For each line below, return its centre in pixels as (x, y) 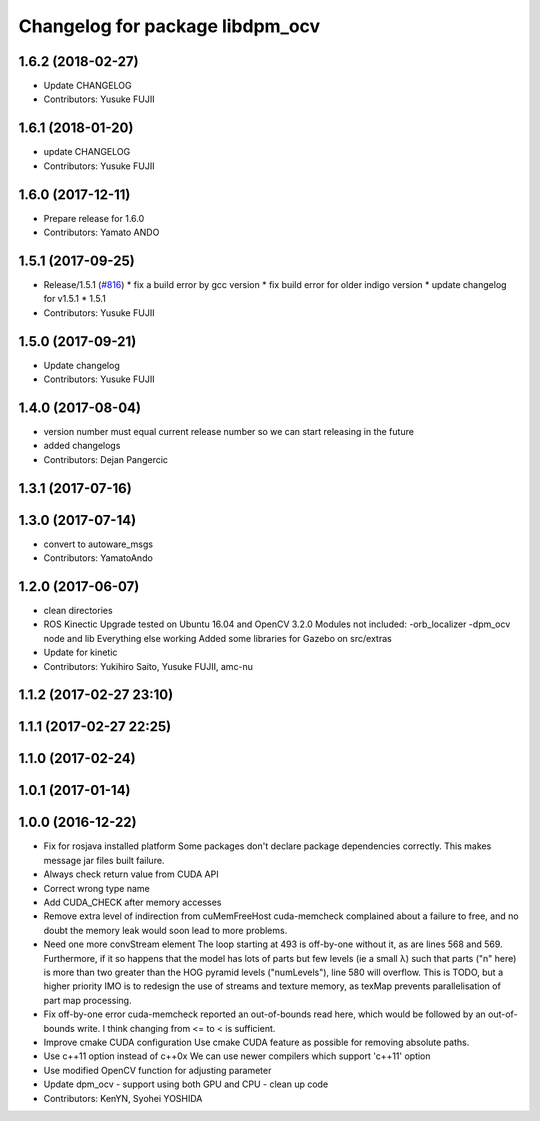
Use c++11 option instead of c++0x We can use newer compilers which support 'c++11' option (237, 1056)
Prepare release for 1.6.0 (94, 218)
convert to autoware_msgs (98, 544)
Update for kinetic (80, 652)
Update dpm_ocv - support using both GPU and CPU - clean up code (186, 1084)
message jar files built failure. (104, 860)
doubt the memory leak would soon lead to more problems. (165, 930)
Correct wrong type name (96, 888)
